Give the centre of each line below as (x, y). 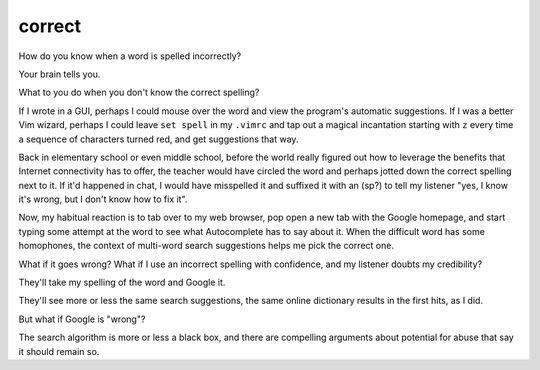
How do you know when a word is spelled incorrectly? (130, 56)
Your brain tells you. (59, 74)
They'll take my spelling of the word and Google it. (122, 282)
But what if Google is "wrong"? (82, 319)
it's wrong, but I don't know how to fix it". (103, 199)
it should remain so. (59, 351)
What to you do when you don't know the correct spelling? (139, 92)
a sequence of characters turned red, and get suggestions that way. (158, 139)
